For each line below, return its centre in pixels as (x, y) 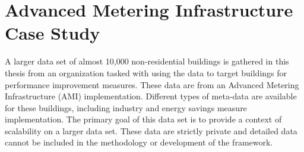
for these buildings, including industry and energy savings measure (126, 107)
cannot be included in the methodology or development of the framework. (139, 142)
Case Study (53, 33)
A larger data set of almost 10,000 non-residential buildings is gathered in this (147, 61)
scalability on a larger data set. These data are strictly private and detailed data (151, 130)
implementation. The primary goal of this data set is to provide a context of (143, 119)
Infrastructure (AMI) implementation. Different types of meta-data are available (151, 96)
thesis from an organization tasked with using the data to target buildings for (146, 72)
